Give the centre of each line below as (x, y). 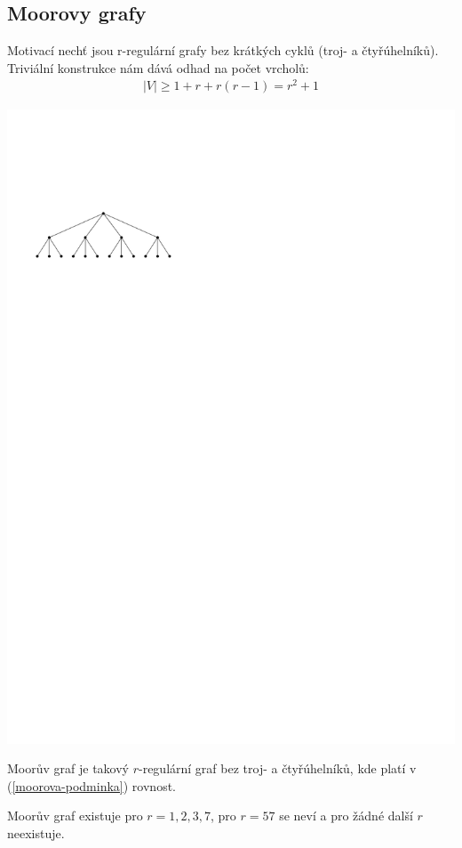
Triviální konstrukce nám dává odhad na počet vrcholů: (158, 67)
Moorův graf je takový (68, 768)
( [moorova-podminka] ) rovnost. (92, 785)
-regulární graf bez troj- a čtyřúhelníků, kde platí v (277, 768)
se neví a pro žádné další (346, 816)
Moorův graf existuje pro (75, 816)
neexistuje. (36, 833)
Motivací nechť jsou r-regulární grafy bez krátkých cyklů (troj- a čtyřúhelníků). (223, 50)
